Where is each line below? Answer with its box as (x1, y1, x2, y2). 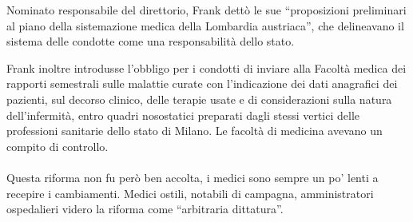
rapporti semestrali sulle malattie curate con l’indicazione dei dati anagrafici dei (6, 75, 398, 92)
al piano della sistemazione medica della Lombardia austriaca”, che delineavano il (6, 17, 404, 34)
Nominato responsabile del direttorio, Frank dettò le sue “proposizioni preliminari (6, 2, 407, 18)
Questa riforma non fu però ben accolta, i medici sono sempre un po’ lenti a (6, 168, 379, 185)
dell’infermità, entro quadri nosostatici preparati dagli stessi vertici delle (6, 106, 360, 123)
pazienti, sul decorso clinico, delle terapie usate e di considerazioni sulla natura (6, 90, 392, 107)
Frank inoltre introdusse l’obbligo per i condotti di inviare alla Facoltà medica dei (6, 59, 407, 76)
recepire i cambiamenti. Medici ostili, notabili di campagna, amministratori (6, 184, 374, 201)
